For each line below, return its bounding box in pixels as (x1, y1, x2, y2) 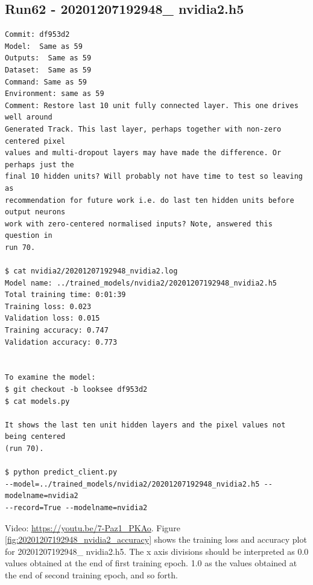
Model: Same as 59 (5, 42, 83, 51)
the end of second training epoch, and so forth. (5, 568, 178, 581)
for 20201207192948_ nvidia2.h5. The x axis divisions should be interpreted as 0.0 (5, 545, 309, 557)
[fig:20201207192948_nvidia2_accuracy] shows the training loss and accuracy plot (5, 533, 307, 546)
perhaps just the (5, 160, 74, 169)
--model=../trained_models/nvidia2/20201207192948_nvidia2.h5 (5, 479, 260, 488)
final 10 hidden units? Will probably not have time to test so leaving (5, 172, 303, 181)
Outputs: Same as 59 (5, 54, 92, 63)
